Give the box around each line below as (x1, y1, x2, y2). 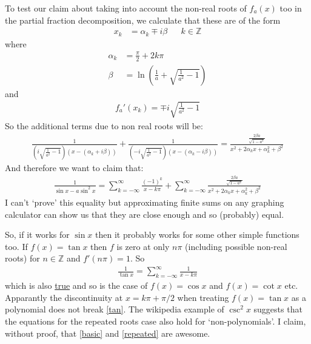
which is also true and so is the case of (5, 279, 148, 292)
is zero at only (116, 240, 170, 252)
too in (279, 2, 302, 14)
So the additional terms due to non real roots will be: (5, 119, 203, 132)
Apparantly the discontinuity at (5, 291, 123, 303)
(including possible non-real (185, 240, 287, 252)
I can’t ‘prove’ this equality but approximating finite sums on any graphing (5, 195, 284, 208)
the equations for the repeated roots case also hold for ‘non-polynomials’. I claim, (5, 315, 306, 328)
